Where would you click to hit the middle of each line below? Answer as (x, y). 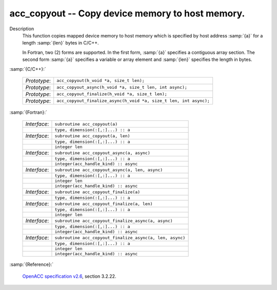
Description (22, 29)
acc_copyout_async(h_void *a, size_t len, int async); (122, 87)
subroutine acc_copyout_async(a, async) (103, 153)
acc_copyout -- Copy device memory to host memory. (127, 13)
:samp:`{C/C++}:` (28, 69)
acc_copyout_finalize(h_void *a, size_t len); (112, 94)
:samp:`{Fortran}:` (28, 112)
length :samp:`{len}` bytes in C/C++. (61, 43)
